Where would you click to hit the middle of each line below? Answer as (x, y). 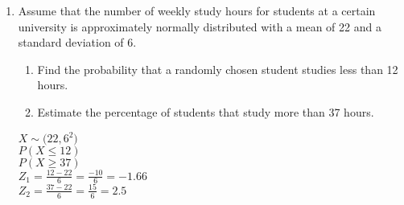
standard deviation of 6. (77, 42)
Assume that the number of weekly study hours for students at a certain (197, 10)
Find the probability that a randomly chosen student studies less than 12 (218, 69)
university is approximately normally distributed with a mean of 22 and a (200, 26)
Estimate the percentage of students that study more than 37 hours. (206, 111)
